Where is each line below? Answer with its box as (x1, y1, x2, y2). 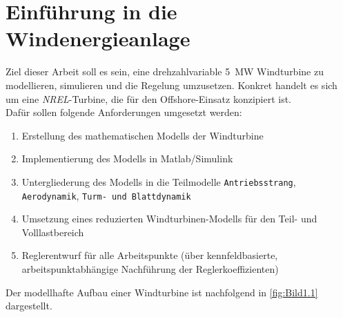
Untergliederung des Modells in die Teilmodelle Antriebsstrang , (21, 174, 296, 189)
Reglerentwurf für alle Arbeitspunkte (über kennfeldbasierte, (21, 248, 278, 262)
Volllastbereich (21, 224, 84, 239)
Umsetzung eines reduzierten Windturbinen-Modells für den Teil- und (21, 211, 317, 226)
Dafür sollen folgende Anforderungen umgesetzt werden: (6, 105, 242, 119)
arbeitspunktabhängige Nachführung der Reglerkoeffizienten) (21, 261, 279, 276)
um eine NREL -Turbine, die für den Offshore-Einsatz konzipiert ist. (6, 91, 292, 106)
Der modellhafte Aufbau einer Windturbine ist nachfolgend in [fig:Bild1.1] (6, 285, 318, 299)
